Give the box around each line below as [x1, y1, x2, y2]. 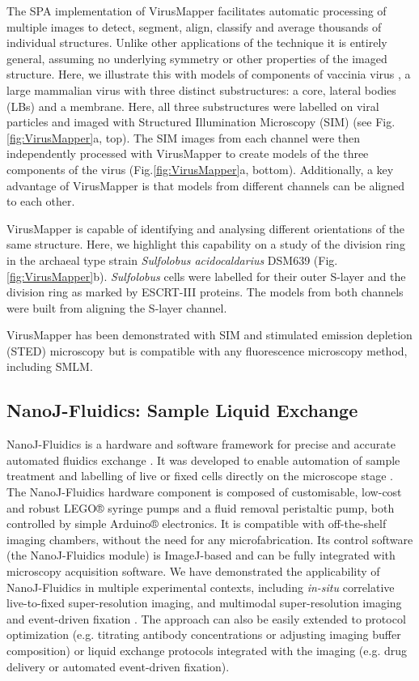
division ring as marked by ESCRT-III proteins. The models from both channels [6, 283, 404, 300]
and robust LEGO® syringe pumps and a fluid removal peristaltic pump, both [6, 499, 395, 516]
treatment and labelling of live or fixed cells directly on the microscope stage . [6, 467, 393, 484]
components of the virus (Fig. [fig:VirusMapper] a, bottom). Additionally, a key [6, 160, 394, 177]
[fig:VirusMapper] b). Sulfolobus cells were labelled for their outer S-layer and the [6, 267, 406, 284]
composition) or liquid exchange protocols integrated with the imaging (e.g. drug [6, 641, 408, 658]
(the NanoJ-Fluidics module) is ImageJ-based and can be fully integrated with [6, 547, 396, 564]
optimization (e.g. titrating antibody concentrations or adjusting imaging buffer [6, 626, 401, 643]
